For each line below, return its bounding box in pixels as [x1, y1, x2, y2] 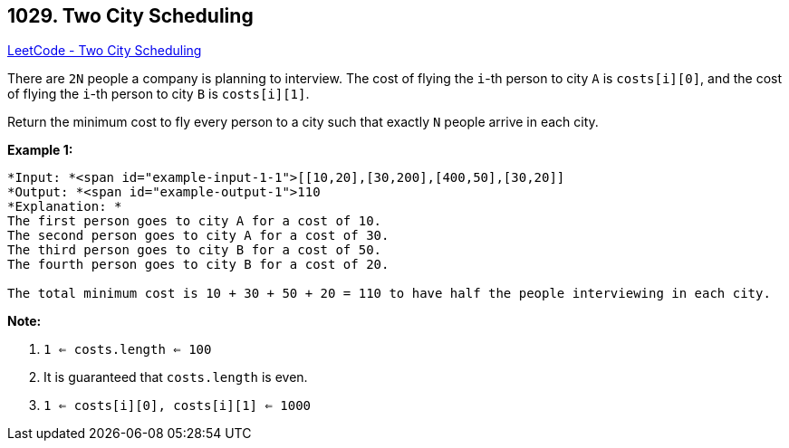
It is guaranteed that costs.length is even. [43, 369, 308, 386]
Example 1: [7, 142, 73, 158]
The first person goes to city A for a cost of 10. [7, 214, 382, 229]
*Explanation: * [7, 199, 122, 214]
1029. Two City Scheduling [7, 5, 254, 27]
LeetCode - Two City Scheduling [7, 43, 202, 59]
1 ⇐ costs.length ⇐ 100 [43, 342, 212, 357]
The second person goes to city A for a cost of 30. [7, 228, 390, 243]
